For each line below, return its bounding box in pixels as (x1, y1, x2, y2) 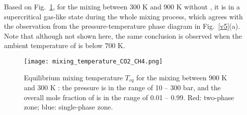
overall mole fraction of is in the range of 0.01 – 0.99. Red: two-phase (24, 92, 234, 102)
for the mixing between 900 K (136, 72, 227, 82)
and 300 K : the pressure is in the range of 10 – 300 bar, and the (24, 82, 221, 93)
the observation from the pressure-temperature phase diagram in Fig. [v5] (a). (4, 21, 240, 31)
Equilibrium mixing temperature (24, 72, 123, 82)
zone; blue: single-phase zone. (24, 102, 113, 112)
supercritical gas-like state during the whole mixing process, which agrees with (4, 11, 243, 21)
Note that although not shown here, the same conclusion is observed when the (4, 30, 242, 41)
